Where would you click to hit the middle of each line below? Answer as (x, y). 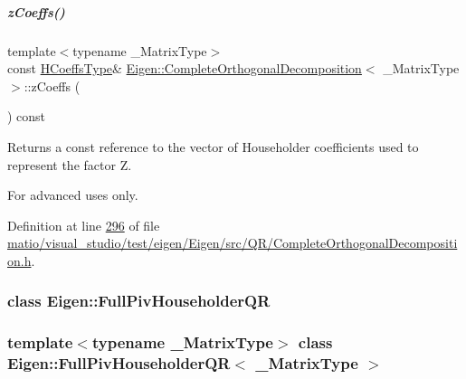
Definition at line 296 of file (84, 225)
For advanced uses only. (73, 195)
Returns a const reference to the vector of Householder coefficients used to (213, 146)
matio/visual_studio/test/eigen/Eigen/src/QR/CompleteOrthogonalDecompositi (233, 243)
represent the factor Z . (70, 164)
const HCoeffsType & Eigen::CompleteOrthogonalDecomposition (185, 68)
